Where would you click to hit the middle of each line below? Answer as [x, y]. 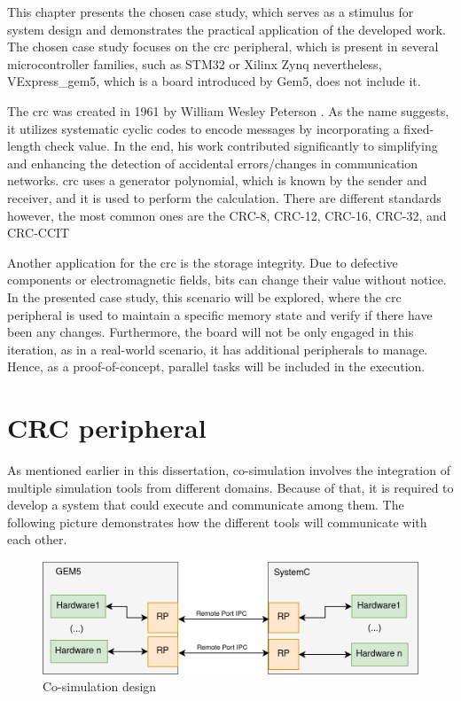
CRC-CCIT [39, 233]
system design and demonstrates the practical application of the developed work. [227, 29]
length [24, 146]
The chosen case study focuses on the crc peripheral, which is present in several [223, 47]
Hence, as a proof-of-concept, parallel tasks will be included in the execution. [216, 366]
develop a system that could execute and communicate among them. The [206, 505]
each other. [37, 539]
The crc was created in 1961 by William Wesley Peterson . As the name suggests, [228, 110]
